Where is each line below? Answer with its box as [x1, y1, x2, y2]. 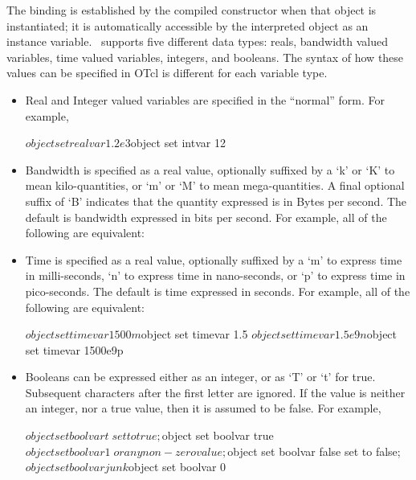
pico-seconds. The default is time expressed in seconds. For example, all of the [25, 282, 410, 299]
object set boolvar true [161, 427, 274, 444]
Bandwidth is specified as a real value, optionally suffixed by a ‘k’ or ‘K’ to [25, 161, 395, 178]
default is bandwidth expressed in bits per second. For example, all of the [25, 208, 387, 225]
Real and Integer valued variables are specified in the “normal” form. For [25, 91, 385, 108]
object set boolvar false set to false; [227, 442, 401, 459]
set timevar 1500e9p [25, 341, 124, 358]
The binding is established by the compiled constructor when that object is [6, 2, 377, 18]
